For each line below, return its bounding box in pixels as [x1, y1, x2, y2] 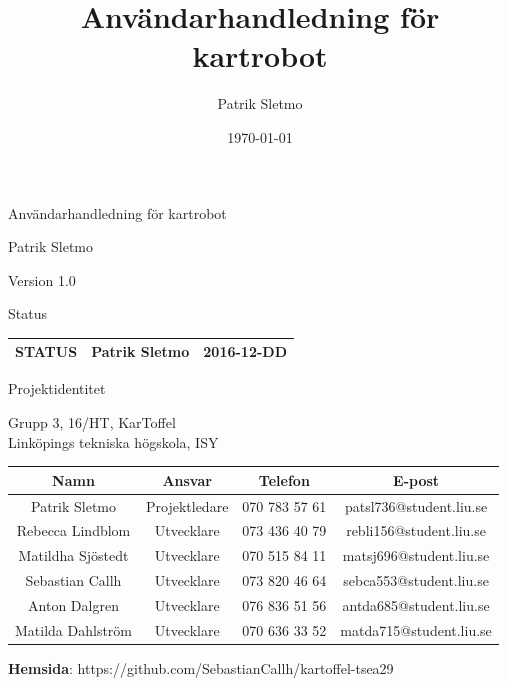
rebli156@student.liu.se [346, 520, 486, 541]
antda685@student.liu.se [342, 594, 490, 615]
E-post [393, 469, 440, 490]
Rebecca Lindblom [16, 520, 131, 541]
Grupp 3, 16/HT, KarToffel [8, 412, 176, 433]
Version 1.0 [8, 269, 76, 290]
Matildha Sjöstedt [18, 545, 129, 566]
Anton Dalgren [28, 594, 119, 615]
